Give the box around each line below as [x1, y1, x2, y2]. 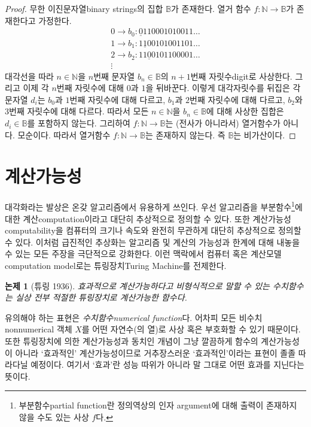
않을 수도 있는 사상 [19, 410, 89, 423]
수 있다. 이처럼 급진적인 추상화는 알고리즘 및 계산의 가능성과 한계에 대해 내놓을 [5, 235, 300, 248]
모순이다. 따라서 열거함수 [17, 128, 111, 141]
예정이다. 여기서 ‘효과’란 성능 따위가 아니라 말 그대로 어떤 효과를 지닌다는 [31, 358, 304, 371]
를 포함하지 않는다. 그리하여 [27, 117, 130, 129]
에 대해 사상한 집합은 [206, 105, 284, 117]
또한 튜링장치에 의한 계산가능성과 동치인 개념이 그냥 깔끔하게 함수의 [5, 334, 258, 347]
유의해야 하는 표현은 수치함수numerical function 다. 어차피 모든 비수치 [5, 311, 263, 323]
